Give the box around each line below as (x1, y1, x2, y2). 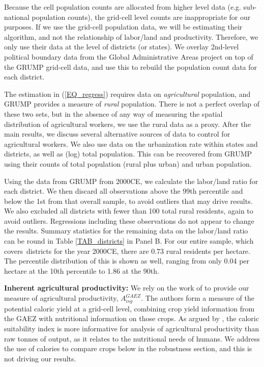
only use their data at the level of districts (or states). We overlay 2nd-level (4, 41, 239, 52)
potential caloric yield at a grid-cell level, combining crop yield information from (4, 303, 255, 313)
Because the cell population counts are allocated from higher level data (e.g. (4, 2, 241, 12)
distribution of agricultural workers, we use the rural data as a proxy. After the (4, 118, 251, 129)
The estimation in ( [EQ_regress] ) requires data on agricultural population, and (4, 88, 251, 99)
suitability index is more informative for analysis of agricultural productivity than (4, 323, 259, 333)
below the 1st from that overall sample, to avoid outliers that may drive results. (4, 195, 253, 206)
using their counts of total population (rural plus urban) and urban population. (4, 158, 252, 169)
